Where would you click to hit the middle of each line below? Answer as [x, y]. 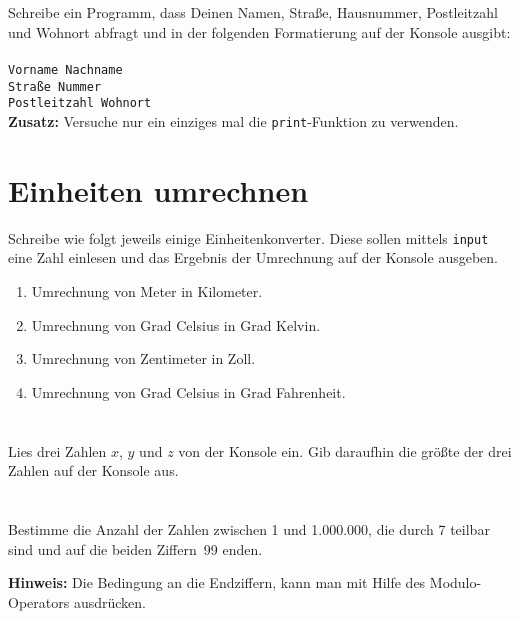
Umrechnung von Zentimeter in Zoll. [143, 358]
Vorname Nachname [65, 69]
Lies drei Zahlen [57, 450]
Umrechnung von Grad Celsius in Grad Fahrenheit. [188, 391]
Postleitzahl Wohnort [80, 103]
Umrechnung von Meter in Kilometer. [147, 290]
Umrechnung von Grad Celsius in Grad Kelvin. [176, 324]
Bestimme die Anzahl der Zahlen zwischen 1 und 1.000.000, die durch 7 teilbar [249, 528]
